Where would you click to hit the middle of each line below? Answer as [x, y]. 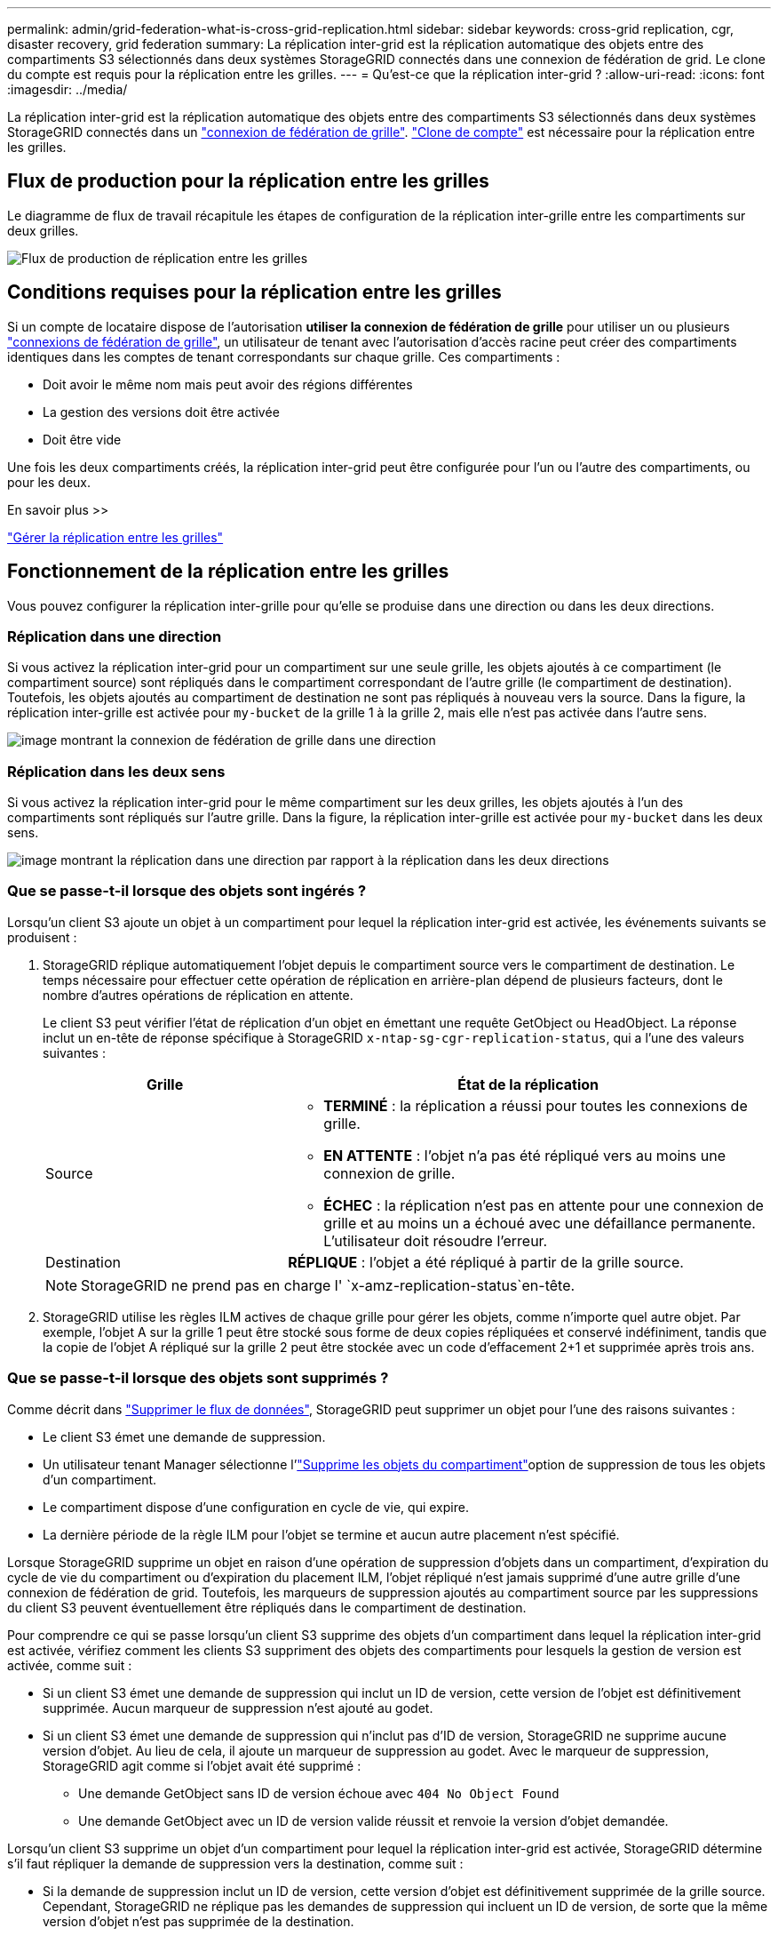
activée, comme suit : [70, 1665]
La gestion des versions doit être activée [161, 412]
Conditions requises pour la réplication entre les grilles [254, 292]
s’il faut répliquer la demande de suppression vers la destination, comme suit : [235, 1863]
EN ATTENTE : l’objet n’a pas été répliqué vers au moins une [524, 1155]
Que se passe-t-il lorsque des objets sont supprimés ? [198, 1378]
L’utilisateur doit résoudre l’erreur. [436, 1240]
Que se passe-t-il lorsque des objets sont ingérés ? [187, 891]
